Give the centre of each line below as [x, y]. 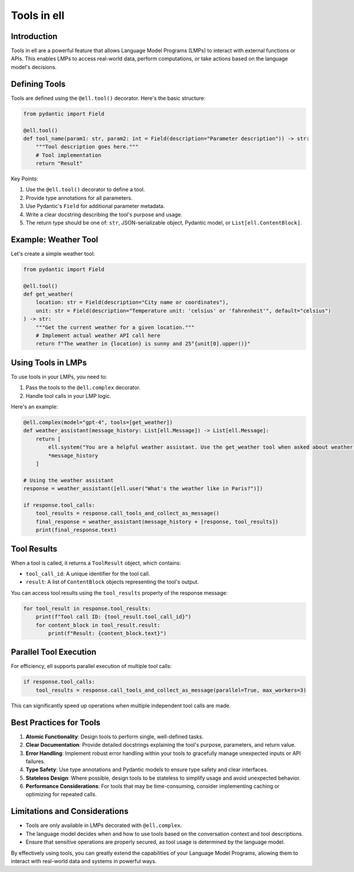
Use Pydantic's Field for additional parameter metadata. [95, 206]
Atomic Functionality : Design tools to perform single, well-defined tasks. [114, 737]
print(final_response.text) [76, 530]
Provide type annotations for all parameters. [79, 197]
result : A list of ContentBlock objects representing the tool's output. [112, 582]
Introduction [34, 36]
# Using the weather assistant [69, 480]
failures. [35, 761]
